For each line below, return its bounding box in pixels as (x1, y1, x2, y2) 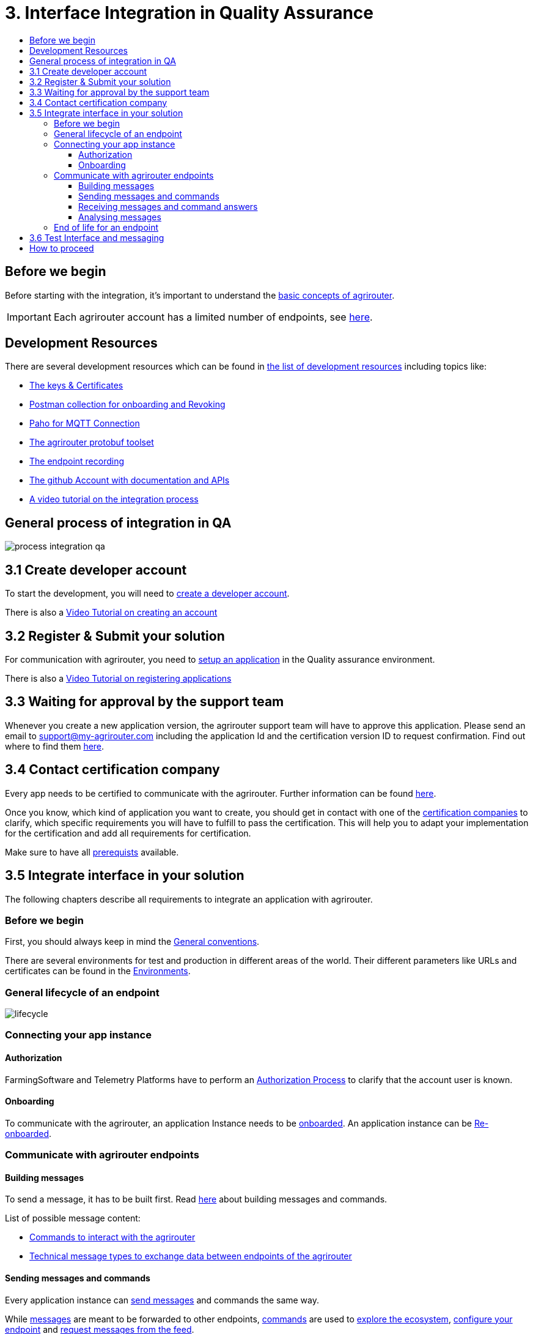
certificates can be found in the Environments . (5, 966, 191, 977)
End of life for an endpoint (54, 222, 159, 233)
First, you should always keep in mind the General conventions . (5, 936, 260, 947)
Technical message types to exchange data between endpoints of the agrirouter (29, 1251, 352, 1262)
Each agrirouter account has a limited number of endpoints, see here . (53, 310, 373, 323)
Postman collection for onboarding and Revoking (29, 399, 226, 410)
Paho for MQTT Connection (29, 418, 140, 429)
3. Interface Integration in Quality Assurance (5, 2, 374, 23)
